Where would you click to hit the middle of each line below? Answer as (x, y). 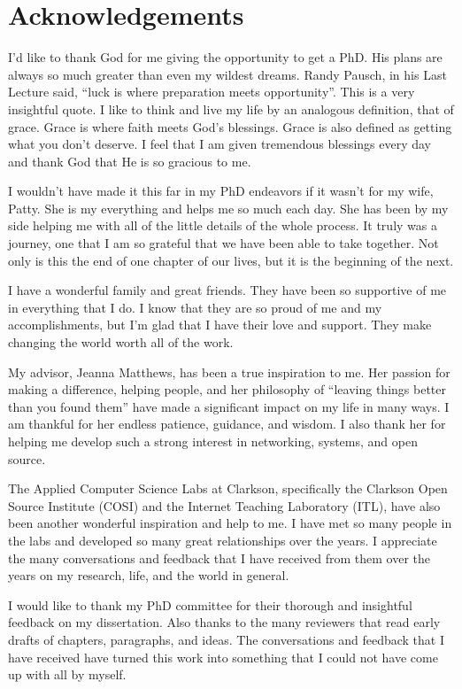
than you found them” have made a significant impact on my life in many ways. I (229, 406)
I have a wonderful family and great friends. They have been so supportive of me (227, 290)
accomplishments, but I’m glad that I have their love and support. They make (220, 325)
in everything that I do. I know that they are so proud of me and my (195, 307)
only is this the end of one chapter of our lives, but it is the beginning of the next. (231, 260)
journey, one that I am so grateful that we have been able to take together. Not (223, 243)
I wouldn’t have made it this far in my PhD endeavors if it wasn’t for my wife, (221, 191)
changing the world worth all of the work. (121, 342)
